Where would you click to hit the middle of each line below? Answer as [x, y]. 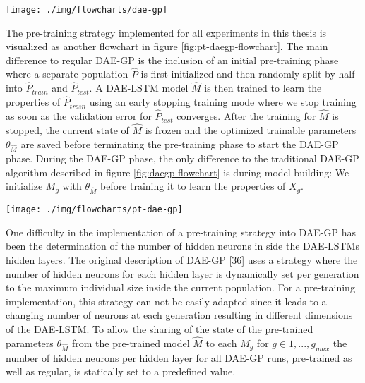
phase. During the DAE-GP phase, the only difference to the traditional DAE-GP [182, 158]
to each [221, 342]
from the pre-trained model [131, 342]
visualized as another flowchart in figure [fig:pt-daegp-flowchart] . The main [167, 46]
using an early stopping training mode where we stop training [223, 102]
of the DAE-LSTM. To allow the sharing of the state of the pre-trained [160, 329]
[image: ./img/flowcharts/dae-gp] [87, 10]
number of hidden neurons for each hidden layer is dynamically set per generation [182, 273]
